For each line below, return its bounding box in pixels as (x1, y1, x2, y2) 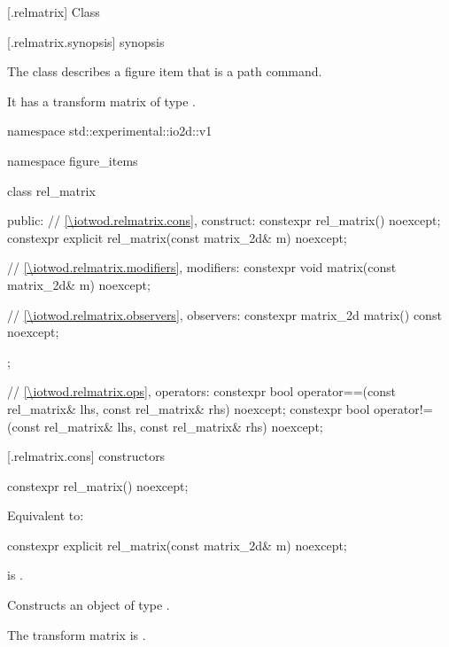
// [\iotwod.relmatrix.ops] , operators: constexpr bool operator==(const (7, 382, 396, 401)
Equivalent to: (7, 506, 84, 525)
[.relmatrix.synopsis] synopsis (7, 32, 165, 51)
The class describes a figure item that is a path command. (7, 62, 322, 81)
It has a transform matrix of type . (7, 91, 196, 110)
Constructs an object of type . (7, 596, 170, 614)
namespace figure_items (7, 151, 138, 169)
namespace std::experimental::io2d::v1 (7, 121, 213, 140)
